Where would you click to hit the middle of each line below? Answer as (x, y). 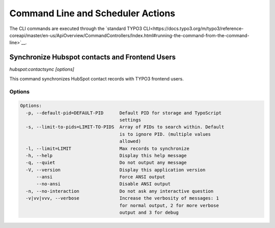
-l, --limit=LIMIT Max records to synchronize (107, 148)
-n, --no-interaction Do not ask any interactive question (120, 191)
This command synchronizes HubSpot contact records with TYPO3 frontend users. (97, 78)
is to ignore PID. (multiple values (165, 134)
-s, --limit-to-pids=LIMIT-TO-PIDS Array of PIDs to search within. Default (125, 127)
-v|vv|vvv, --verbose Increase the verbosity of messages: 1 (122, 198)
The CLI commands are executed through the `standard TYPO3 (76, 28)
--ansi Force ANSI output (101, 177)
